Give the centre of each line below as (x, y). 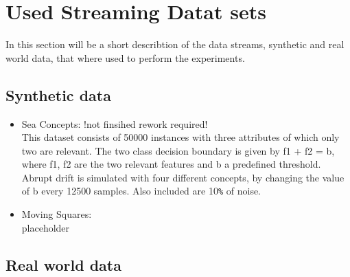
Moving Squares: (57, 214)
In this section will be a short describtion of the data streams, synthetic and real (175, 44)
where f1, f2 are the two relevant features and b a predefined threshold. (171, 164)
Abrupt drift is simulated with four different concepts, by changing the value (183, 177)
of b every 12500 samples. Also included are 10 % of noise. (141, 191)
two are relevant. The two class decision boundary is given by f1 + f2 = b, (178, 150)
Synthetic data (58, 95)
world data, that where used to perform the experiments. (125, 57)
